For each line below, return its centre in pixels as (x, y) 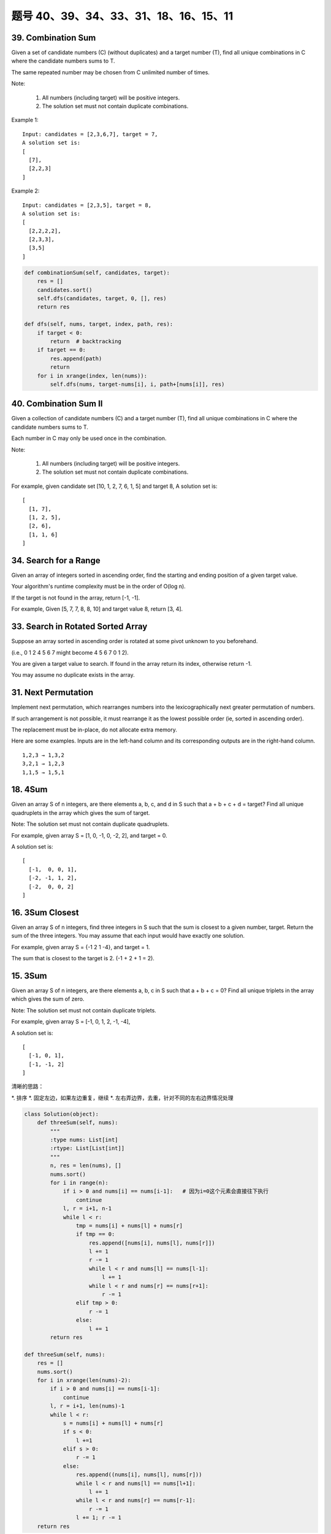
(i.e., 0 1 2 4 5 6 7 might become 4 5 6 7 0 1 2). (70, 652)
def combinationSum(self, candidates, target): (97, 272)
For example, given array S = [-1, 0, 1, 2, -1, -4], (71, 1022)
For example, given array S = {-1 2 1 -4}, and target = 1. (81, 947)
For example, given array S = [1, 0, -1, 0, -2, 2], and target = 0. (89, 835)
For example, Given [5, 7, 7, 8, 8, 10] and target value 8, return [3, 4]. (97, 609)
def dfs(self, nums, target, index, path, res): (99, 324)
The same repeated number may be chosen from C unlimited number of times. (110, 72)
